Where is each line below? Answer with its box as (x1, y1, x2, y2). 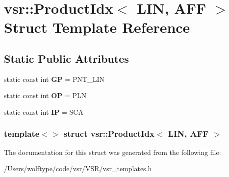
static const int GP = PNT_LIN (4, 74, 105, 84)
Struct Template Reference (4, 17, 190, 37)
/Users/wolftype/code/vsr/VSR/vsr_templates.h (4, 163, 152, 174)
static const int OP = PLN (4, 90, 87, 101)
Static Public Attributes (4, 51, 129, 66)
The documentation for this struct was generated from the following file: (4, 147, 221, 157)
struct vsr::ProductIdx (63, 127, 154, 140)
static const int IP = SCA (4, 106, 83, 117)
